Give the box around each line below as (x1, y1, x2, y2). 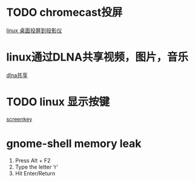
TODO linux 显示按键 (6, 95, 110, 109)
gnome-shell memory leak (6, 137, 142, 150)
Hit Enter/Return (15, 169, 56, 177)
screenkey (6, 115, 33, 123)
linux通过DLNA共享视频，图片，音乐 (6, 50, 189, 64)
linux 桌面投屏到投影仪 (6, 27, 62, 34)
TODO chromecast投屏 (6, 5, 123, 19)
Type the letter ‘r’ (15, 163, 59, 170)
